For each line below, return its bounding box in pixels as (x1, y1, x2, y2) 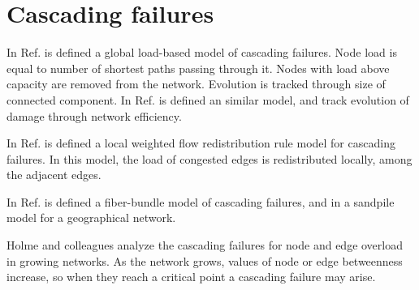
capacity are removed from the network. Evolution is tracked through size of (6, 75, 386, 92)
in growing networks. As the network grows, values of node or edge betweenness (6, 252, 403, 269)
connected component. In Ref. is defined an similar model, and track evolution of (6, 91, 409, 108)
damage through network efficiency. (6, 107, 182, 124)
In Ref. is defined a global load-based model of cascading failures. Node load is (6, 44, 397, 61)
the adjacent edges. (6, 166, 102, 183)
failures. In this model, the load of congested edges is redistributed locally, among (6, 150, 413, 167)
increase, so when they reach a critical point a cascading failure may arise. (6, 268, 376, 285)
